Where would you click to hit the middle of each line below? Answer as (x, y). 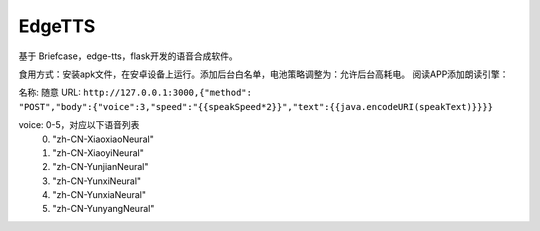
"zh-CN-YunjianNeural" (100, 167)
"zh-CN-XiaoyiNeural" (98, 152)
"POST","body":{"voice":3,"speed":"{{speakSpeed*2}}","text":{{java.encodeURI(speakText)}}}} (256, 106)
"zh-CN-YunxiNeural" (97, 181)
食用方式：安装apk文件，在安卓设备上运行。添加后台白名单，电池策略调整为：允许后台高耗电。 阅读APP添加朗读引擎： (263, 74)
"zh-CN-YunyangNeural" (103, 209)
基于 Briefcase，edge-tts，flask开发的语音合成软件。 (128, 56)
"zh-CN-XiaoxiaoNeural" (103, 139)
